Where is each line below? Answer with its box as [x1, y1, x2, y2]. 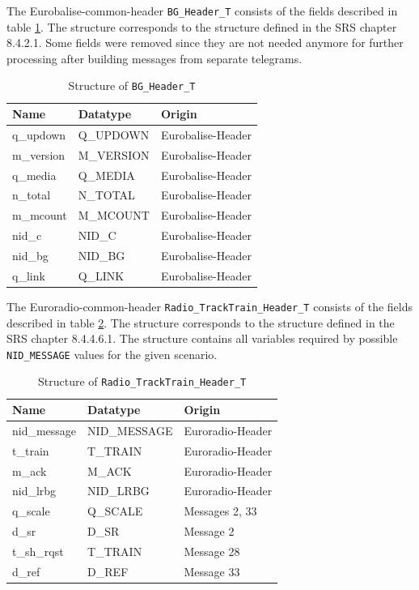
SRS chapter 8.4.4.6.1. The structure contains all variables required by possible [6, 330, 398, 347]
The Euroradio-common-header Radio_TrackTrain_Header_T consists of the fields [6, 297, 413, 314]
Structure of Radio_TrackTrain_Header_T [38, 373, 247, 390]
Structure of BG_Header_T [68, 77, 196, 94]
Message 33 [184, 562, 240, 579]
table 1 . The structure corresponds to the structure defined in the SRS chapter [6, 18, 397, 35]
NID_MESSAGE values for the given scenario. [6, 345, 218, 362]
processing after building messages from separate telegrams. [6, 49, 303, 66]
